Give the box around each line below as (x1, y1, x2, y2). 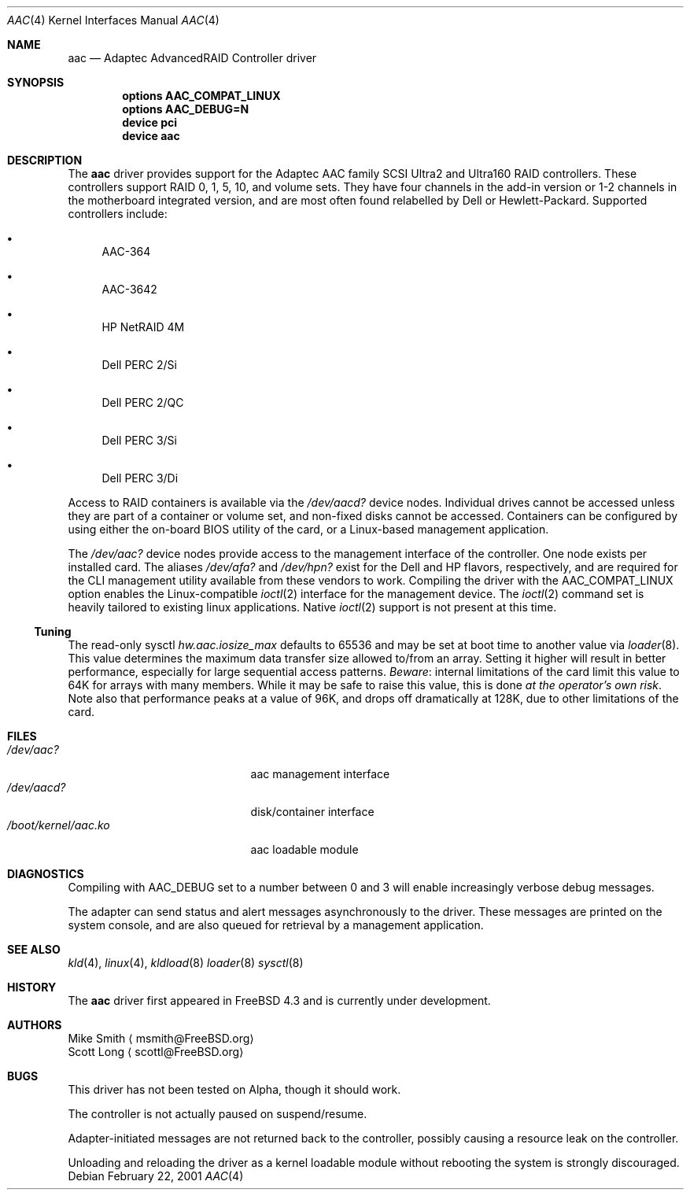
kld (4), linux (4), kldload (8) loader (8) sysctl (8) (68, 956, 304, 969)
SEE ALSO (7, 943, 61, 956)
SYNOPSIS (7, 76, 65, 89)
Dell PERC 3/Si (101, 434, 177, 447)
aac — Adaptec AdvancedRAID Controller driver (68, 51, 317, 65)
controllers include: (68, 207, 168, 220)
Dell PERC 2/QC (101, 396, 184, 409)
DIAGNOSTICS (7, 867, 84, 880)
